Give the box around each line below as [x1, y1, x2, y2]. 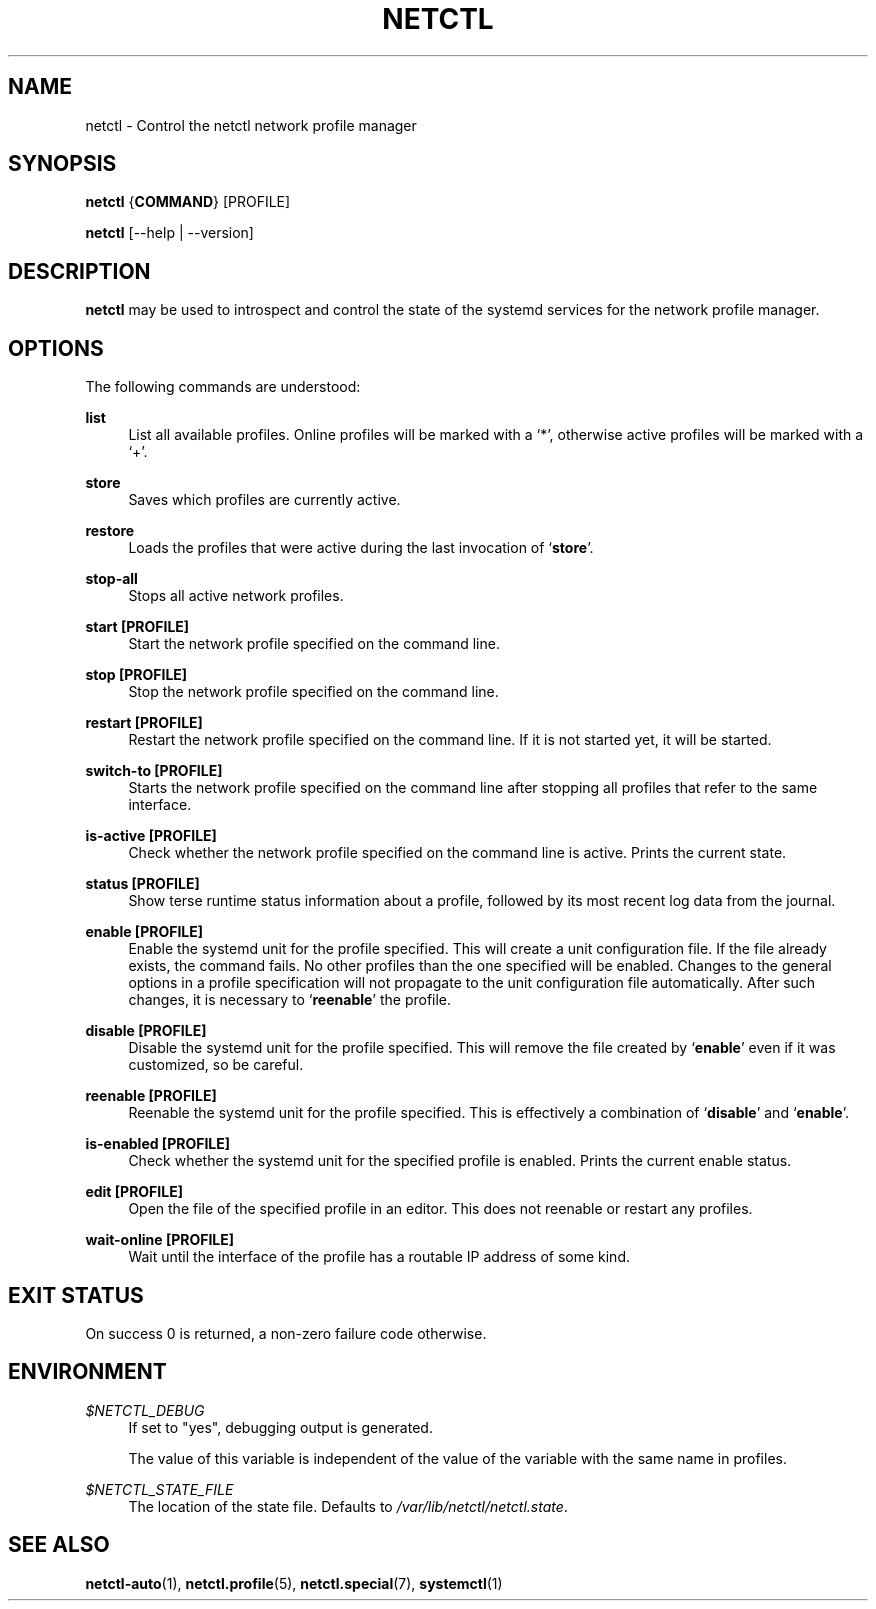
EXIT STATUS [8, 1282, 144, 1308]
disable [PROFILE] [85, 1022, 207, 1040]
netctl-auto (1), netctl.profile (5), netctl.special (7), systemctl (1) [85, 1574, 503, 1592]
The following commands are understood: [85, 378, 361, 396]
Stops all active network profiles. [128, 587, 344, 605]
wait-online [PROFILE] [85, 1231, 235, 1249]
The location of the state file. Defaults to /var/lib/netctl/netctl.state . [128, 1497, 568, 1515]
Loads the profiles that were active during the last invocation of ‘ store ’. [128, 539, 594, 557]
